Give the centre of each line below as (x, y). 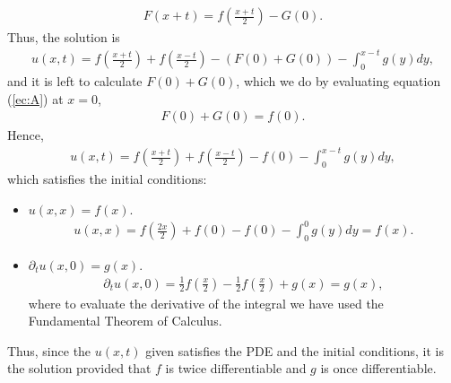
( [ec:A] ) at (35, 98)
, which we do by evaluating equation (338, 80)
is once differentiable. (378, 368)
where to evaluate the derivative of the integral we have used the (206, 303)
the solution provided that (79, 368)
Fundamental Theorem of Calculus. (125, 321)
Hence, (26, 135)
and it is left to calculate (75, 80)
